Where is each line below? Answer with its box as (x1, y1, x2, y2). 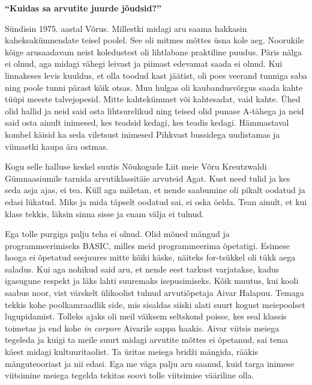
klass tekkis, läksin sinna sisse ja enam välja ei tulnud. (5, 207, 204, 220)
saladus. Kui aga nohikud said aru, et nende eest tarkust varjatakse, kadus (5, 262, 280, 275)
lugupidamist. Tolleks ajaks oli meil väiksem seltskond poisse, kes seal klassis (5, 310, 287, 322)
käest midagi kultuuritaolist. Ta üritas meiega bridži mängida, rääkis (5, 345, 259, 358)
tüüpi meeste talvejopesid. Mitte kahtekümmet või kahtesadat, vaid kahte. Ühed (5, 93, 301, 105)
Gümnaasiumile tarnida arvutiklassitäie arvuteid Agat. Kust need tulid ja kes (5, 171, 290, 184)
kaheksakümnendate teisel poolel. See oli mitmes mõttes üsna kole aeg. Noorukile (5, 34, 304, 46)
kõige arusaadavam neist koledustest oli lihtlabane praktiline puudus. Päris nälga (5, 45, 302, 58)
